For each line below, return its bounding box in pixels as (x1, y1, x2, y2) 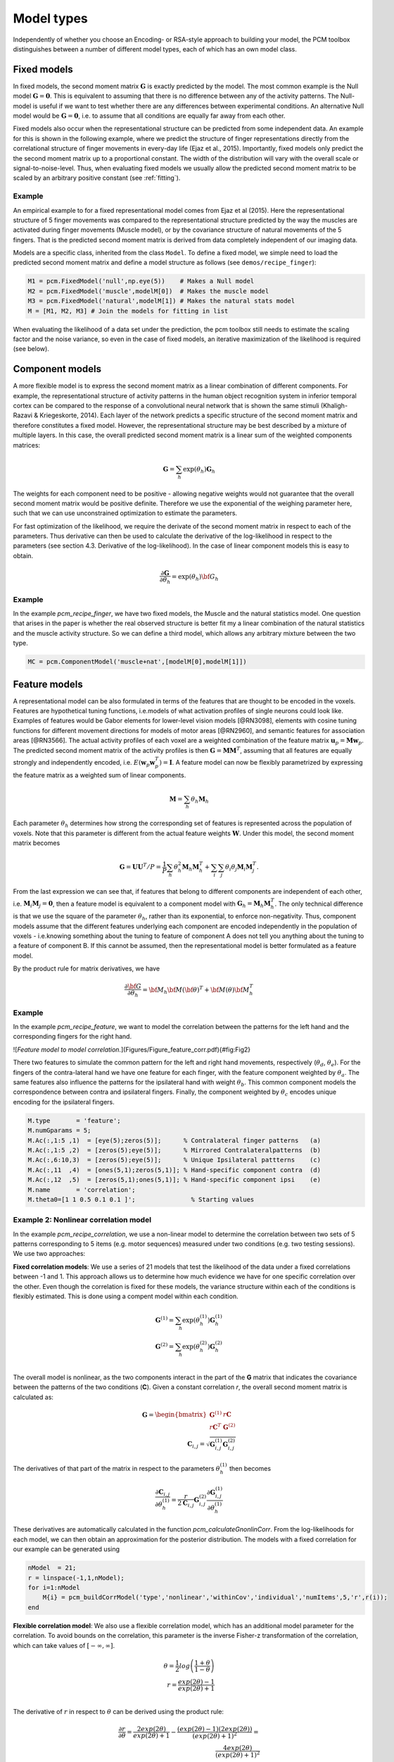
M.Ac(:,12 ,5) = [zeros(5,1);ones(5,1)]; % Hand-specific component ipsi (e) (27, 1176, 322, 1184)
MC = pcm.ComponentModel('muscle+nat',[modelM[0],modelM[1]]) (27, 658, 247, 666)
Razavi (13, 411, 33, 419)
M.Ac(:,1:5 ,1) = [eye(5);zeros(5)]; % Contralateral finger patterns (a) (27, 1136, 322, 1145)
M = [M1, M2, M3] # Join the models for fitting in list (27, 307, 229, 315)
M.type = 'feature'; (27, 1116, 121, 1124)
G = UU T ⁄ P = (119, 862, 162, 871)
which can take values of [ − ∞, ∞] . (13, 1641, 115, 1649)
